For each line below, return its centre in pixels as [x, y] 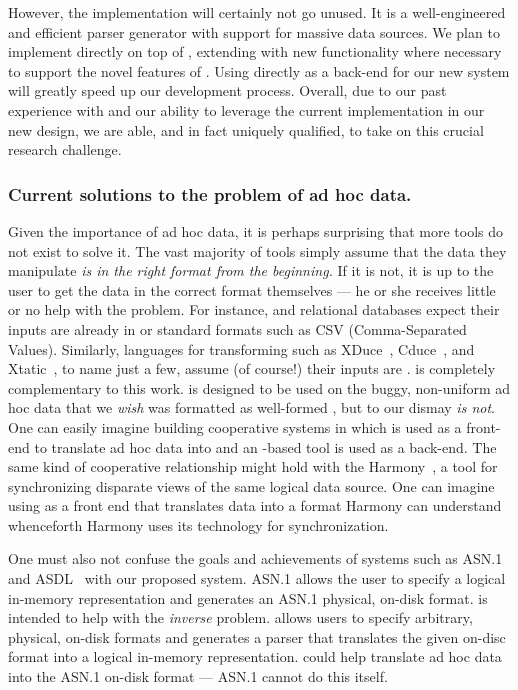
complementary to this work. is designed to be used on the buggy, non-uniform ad [259, 387]
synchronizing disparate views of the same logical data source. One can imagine [251, 485]
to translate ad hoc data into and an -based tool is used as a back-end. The [265, 446]
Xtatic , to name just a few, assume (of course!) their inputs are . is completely [252, 368]
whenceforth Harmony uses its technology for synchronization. [198, 524]
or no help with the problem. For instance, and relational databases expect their [254, 309]
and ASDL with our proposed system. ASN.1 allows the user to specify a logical [257, 578]
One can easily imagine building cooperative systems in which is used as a [235, 426]
